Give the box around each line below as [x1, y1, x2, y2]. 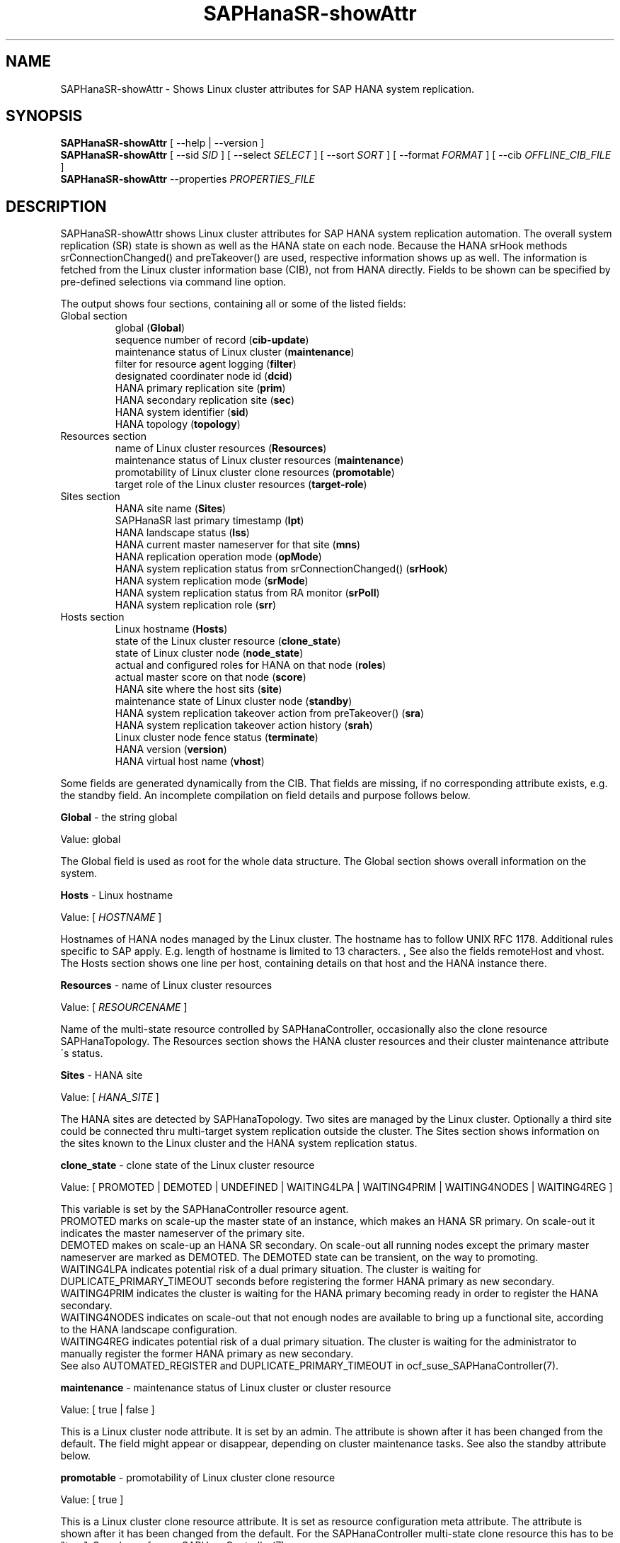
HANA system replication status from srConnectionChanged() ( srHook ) [115, 563, 448, 575]
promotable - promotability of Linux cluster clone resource [60, 1471, 335, 1484]
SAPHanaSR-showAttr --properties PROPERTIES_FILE [60, 173, 315, 186]
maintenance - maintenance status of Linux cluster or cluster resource [60, 1381, 391, 1394]
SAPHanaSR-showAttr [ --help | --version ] [60, 137, 265, 149]
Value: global [60, 833, 121, 846]
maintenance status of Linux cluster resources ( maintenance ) [115, 454, 404, 467]
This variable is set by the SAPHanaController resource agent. [60, 1203, 349, 1216]
